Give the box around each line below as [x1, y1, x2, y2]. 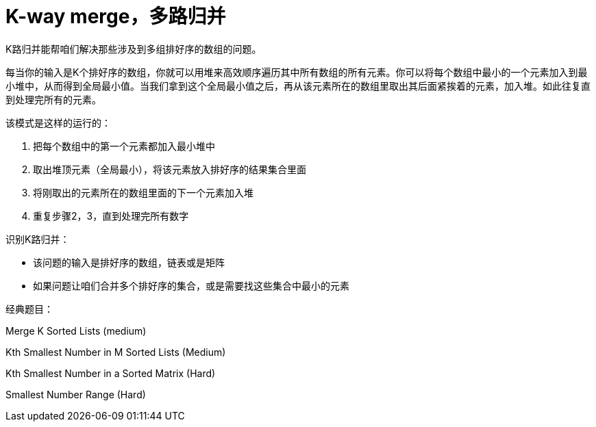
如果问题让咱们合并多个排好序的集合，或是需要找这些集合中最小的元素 [33, 279, 349, 292]
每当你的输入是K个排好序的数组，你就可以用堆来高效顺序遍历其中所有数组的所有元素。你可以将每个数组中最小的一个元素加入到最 [5, 66, 588, 78]
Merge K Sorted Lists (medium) [5, 324, 147, 337]
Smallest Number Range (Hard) [5, 388, 146, 400]
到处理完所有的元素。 [5, 93, 101, 105]
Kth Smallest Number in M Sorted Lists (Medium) [5, 346, 226, 358]
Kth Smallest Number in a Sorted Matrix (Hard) [5, 367, 216, 379]
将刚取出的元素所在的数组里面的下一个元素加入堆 [33, 186, 253, 198]
